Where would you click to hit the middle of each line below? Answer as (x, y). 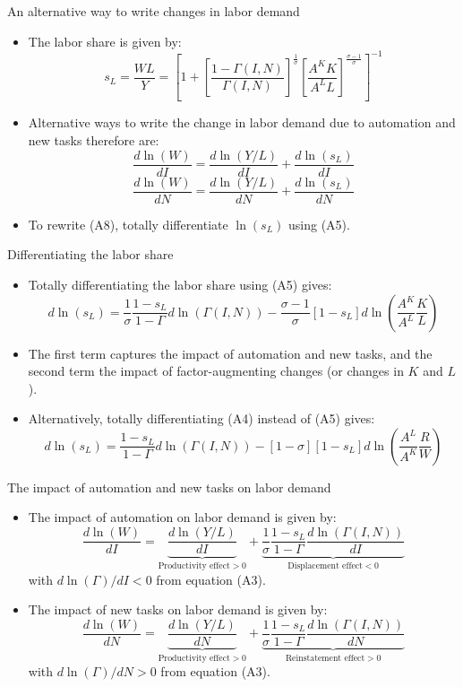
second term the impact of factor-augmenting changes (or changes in (216, 371)
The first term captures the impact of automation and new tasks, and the (230, 353)
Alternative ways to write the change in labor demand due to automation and (242, 122)
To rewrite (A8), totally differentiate (128, 224)
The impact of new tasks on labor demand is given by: (178, 609)
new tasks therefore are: (94, 140)
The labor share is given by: (105, 41)
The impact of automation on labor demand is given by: (182, 517)
